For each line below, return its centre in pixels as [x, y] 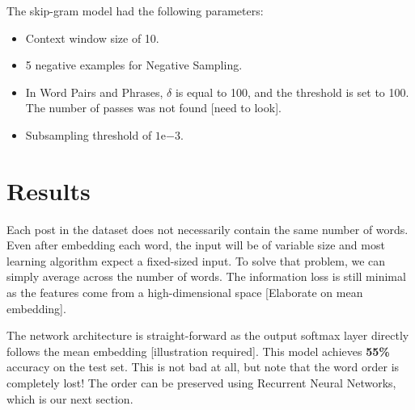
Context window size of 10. [92, 38]
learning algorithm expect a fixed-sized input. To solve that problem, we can [196, 260]
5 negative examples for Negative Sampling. [134, 65]
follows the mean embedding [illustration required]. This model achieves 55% [198, 351]
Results [49, 190]
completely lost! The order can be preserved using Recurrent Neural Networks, [201, 383]
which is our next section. [70, 398]
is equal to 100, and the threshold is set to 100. [292, 92]
